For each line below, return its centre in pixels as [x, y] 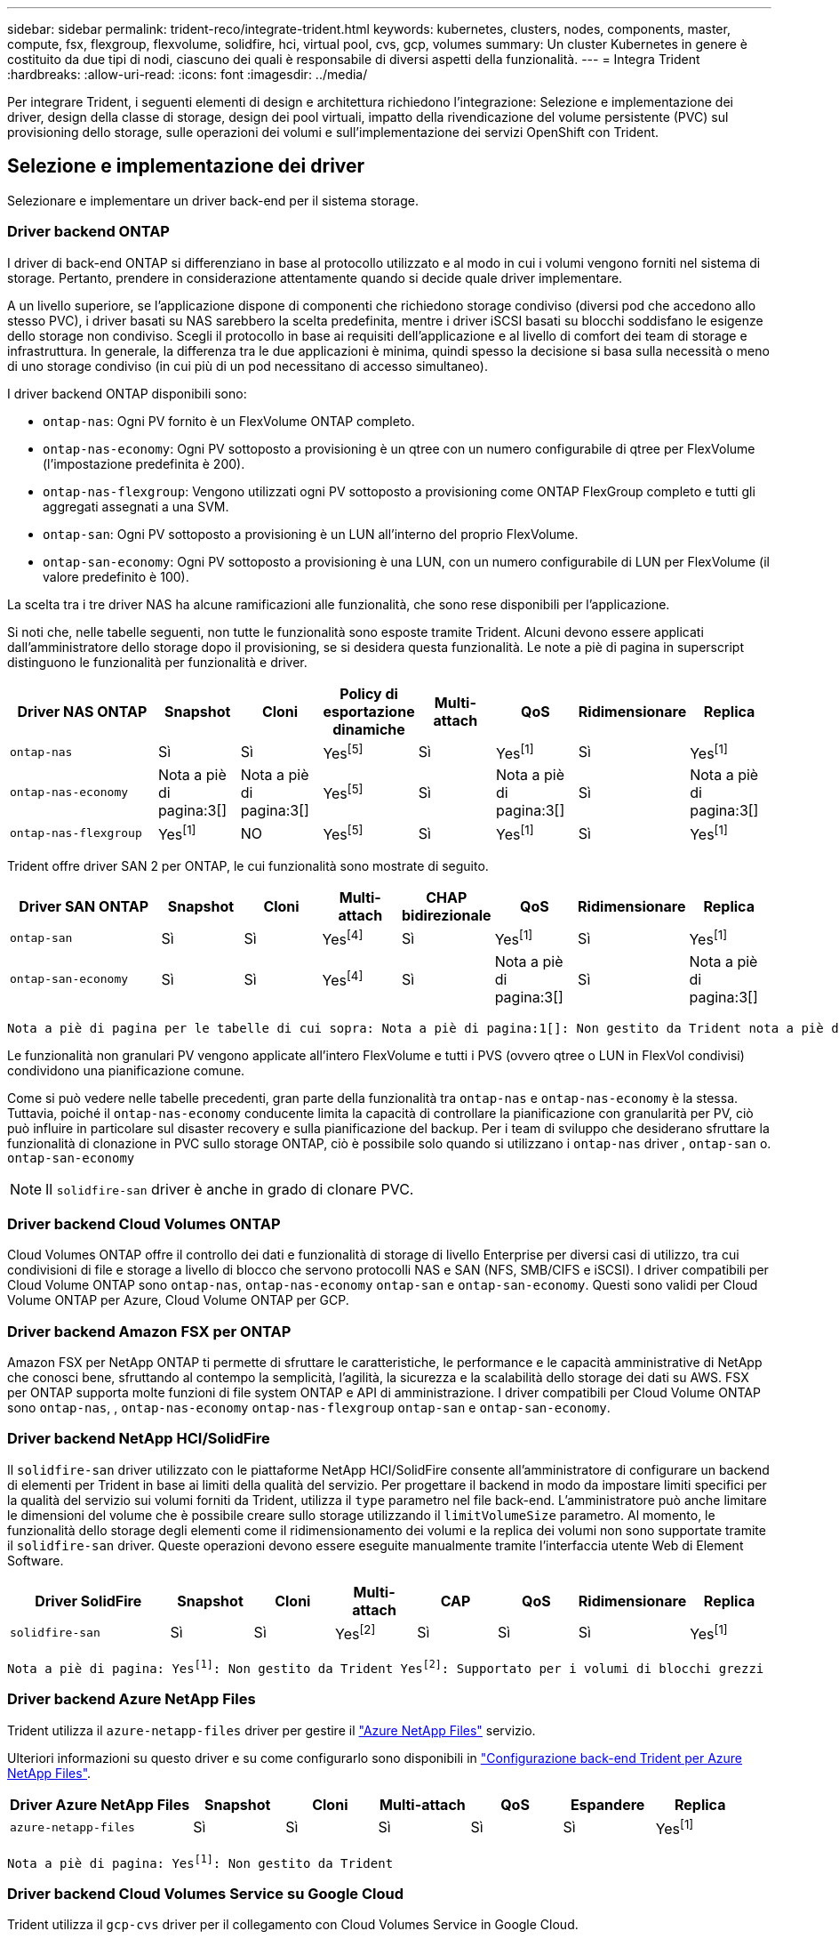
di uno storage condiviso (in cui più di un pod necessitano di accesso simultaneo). [248, 366]
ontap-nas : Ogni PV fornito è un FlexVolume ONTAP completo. [229, 421]
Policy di [369, 693]
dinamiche [369, 729]
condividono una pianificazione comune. [126, 1070]
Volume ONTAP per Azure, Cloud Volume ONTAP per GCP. [178, 1300]
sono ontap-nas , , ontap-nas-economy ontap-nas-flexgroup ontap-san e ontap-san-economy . [309, 1408]
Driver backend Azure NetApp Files [132, 1699]
